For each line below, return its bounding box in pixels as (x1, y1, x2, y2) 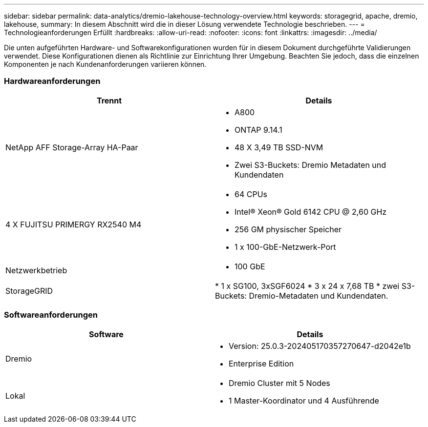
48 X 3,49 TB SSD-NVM (235, 142, 323, 152)
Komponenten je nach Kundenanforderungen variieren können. (4, 60, 207, 68)
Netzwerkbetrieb (5, 265, 67, 275)
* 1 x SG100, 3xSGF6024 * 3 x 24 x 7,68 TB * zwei (215, 281, 400, 291)
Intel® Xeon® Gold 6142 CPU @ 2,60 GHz (235, 206, 387, 217)
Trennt (96, 95, 122, 105)
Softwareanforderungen (4, 310, 98, 320)
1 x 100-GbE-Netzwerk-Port (235, 242, 336, 252)
